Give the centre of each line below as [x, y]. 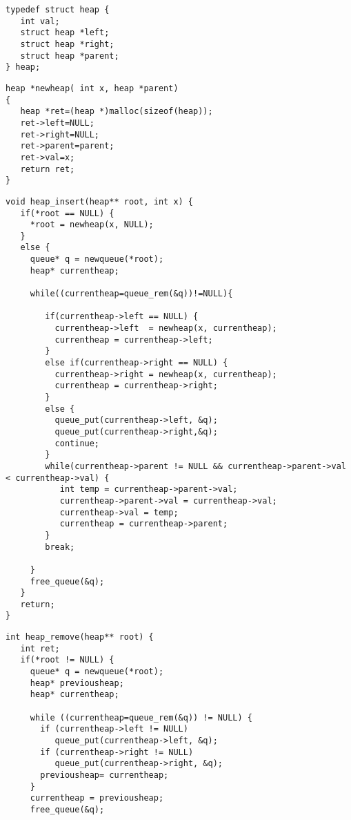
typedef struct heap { [58, 10]
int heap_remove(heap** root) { [80, 637]
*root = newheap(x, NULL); [92, 225]
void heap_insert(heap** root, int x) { [100, 201]
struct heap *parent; [70, 56]
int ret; [40, 648]
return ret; [48, 169]
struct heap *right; [67, 44]
